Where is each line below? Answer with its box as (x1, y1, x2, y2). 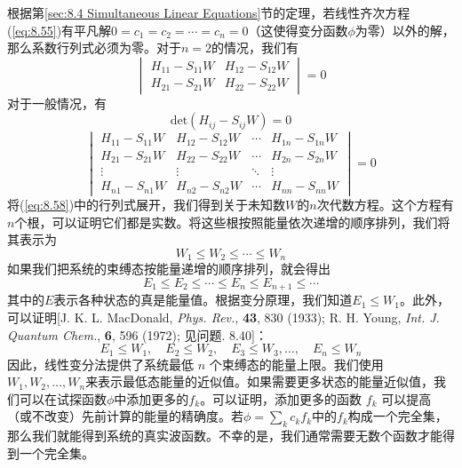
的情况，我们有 (211, 38, 299, 57)
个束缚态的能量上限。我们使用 (209, 354, 384, 373)
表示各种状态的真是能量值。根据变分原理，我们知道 (53, 290, 353, 309)
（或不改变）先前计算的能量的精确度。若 (7, 407, 243, 425)
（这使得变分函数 (248, 20, 348, 39)
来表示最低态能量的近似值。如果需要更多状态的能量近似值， (85, 372, 434, 391)
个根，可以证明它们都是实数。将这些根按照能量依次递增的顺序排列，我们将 (14, 212, 450, 231)
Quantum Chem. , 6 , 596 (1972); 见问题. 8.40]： (7, 325, 267, 344)
